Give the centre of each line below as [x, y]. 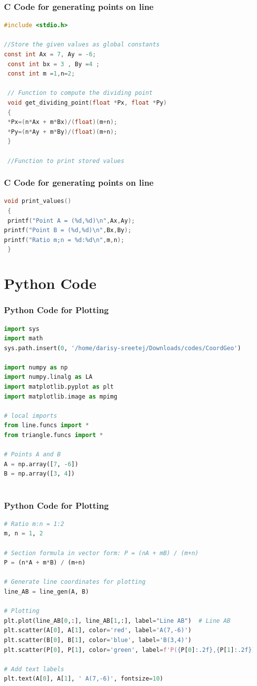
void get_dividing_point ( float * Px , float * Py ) [87, 102]
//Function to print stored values [66, 161]
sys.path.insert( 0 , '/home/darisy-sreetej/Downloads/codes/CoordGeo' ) [123, 348]
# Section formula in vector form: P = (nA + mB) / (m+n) [101, 553]
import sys [22, 329]
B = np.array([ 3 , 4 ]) [40, 474]
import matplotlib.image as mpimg [61, 396]
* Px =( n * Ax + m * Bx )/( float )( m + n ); [63, 122]
